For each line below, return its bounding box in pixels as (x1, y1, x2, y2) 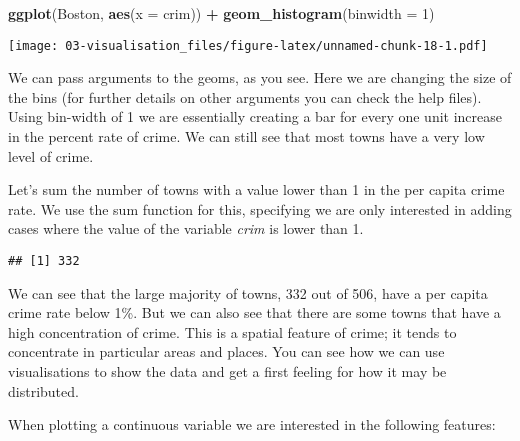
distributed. (8, 380, 79, 401)
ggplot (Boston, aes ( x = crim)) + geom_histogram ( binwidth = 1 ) (8, 3, 435, 23)
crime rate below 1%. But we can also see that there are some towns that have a (8, 302, 501, 323)
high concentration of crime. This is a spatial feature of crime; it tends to (8, 321, 457, 342)
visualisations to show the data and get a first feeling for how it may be (8, 361, 447, 382)
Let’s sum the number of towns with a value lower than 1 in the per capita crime (8, 179, 505, 200)
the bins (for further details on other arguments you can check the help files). (8, 86, 482, 107)
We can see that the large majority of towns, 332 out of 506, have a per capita (8, 282, 488, 303)
